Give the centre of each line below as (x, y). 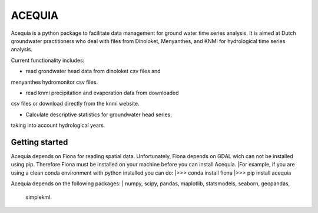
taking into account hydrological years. (58, 125)
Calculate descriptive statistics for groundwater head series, (99, 114)
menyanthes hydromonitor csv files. (54, 82)
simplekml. (39, 197)
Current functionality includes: (48, 60)
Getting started (39, 142)
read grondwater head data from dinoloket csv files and (93, 71)
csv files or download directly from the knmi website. (75, 104)
